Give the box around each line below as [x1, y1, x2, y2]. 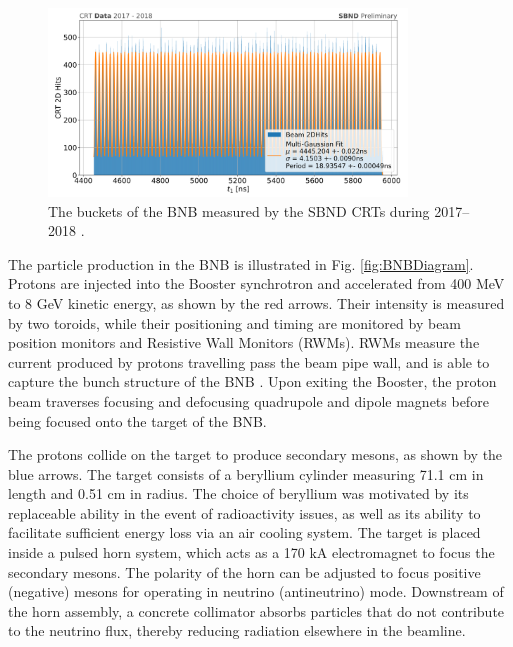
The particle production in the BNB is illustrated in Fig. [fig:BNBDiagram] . [8, 253, 474, 274]
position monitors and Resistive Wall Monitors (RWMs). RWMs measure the [8, 332, 480, 353]
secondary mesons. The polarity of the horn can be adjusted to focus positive [8, 561, 481, 582]
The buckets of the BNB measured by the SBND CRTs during [48, 200, 430, 221]
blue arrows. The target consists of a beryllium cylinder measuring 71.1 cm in [8, 463, 484, 484]
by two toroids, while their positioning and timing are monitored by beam [8, 312, 462, 333]
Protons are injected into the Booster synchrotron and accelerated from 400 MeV [8, 273, 505, 294]
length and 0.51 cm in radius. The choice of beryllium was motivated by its [8, 483, 469, 504]
